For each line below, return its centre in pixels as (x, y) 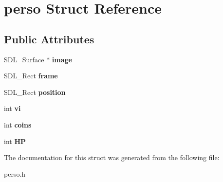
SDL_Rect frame (31, 76)
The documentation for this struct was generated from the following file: (112, 157)
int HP (15, 141)
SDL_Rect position (35, 92)
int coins (18, 124)
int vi (12, 108)
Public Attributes (49, 39)
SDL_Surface (24, 59)
